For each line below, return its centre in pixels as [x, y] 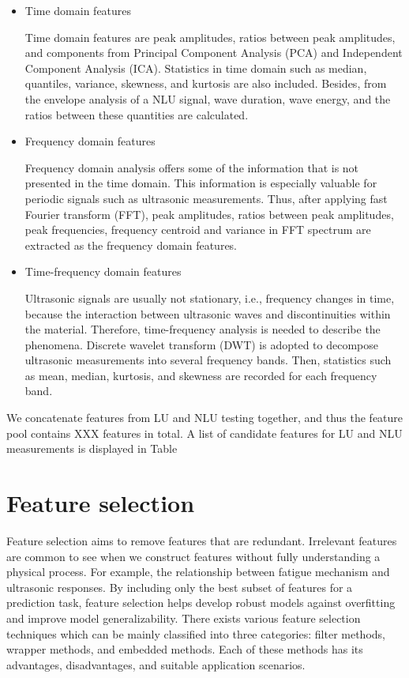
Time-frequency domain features [103, 271]
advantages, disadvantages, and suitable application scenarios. [156, 664]
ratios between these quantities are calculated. [137, 114]
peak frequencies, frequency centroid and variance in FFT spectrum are [198, 230]
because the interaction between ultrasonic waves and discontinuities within [208, 313]
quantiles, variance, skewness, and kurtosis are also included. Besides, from [206, 83]
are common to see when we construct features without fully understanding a [193, 556]
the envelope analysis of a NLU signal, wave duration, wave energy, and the [208, 98]
